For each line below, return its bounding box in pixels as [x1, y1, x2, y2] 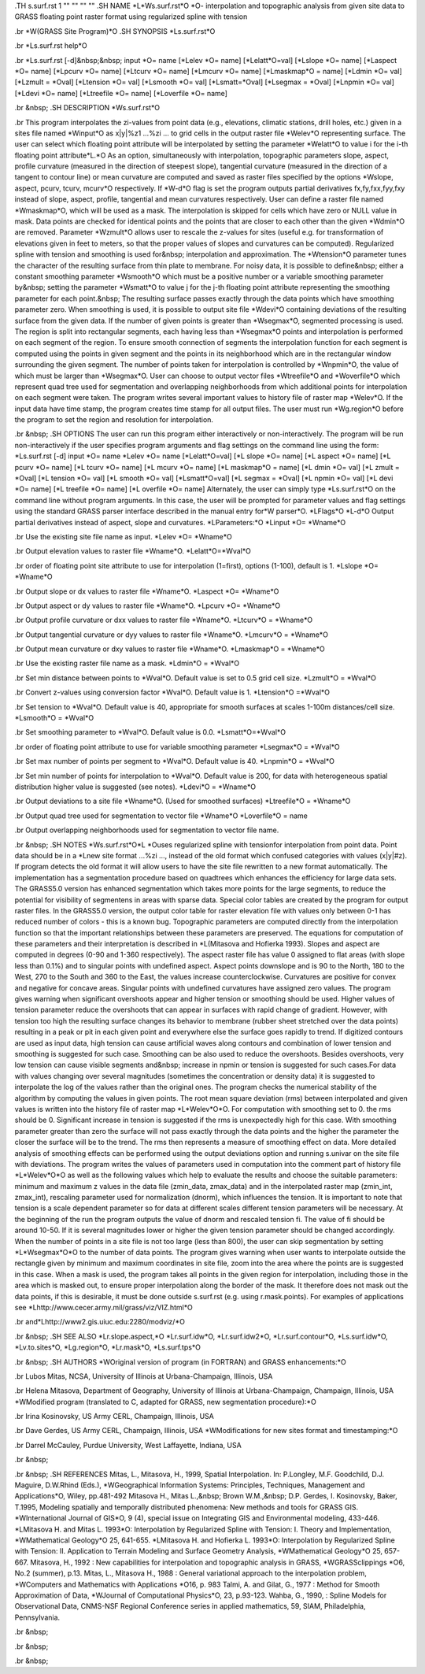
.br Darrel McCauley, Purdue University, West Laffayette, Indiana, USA [14, 1440, 242, 1450]
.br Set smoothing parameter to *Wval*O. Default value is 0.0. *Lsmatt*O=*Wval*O [14, 728, 286, 737]
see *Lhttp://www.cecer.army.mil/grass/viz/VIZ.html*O [14, 1302, 193, 1312]
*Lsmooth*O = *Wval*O [14, 713, 94, 723]
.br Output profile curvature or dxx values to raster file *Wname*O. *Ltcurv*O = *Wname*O [14, 615, 313, 625]
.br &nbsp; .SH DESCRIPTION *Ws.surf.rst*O [14, 103, 161, 113]
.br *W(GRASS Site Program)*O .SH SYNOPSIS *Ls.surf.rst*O [14, 26, 216, 35]
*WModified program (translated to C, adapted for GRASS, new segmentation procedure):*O [14, 1397, 316, 1406]
